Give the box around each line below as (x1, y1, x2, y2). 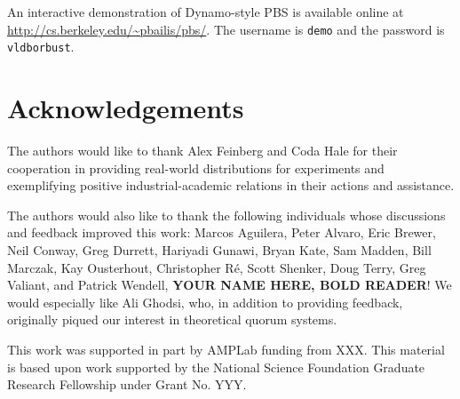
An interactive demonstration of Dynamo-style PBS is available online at (7, 3, 404, 20)
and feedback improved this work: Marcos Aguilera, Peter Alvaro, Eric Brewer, (7, 223, 436, 242)
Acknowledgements (7, 90, 244, 126)
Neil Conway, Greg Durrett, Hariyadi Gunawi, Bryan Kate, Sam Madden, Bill (7, 241, 432, 259)
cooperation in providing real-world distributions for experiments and (7, 158, 385, 177)
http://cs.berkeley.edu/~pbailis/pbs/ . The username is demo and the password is (7, 20, 445, 38)
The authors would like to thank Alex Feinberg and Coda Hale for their (7, 141, 398, 160)
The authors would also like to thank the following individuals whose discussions (7, 205, 446, 224)
